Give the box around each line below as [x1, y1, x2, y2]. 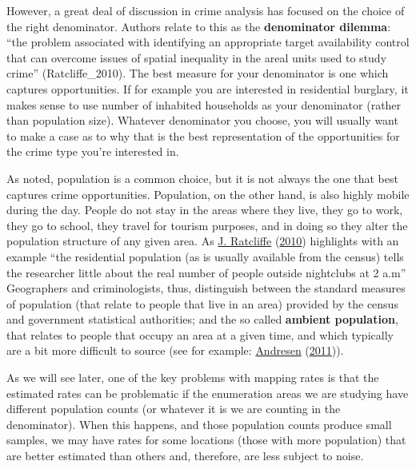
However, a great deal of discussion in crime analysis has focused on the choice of [6, 2, 405, 18]
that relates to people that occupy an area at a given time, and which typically [6, 326, 394, 343]
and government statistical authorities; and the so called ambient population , [6, 311, 398, 328]
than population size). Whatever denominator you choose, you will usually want [6, 112, 398, 129]
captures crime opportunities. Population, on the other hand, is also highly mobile [6, 185, 410, 202]
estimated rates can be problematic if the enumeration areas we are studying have [6, 384, 409, 401]
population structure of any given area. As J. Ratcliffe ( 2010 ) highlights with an [6, 233, 399, 249]
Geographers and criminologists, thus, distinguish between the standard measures [6, 280, 406, 296]
